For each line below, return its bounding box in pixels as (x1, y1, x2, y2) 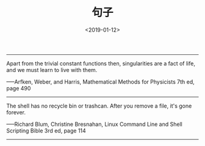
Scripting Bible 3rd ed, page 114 (6, 126, 87, 134)
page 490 (6, 84, 31, 92)
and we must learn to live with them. (6, 66, 98, 73)
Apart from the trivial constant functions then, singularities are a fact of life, (6, 59, 195, 67)
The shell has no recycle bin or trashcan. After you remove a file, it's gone (6, 102, 192, 109)
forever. (6, 108, 26, 116)
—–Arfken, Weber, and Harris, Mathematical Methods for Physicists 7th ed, (6, 78, 195, 86)
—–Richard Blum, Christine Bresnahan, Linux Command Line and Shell (6, 120, 183, 128)
